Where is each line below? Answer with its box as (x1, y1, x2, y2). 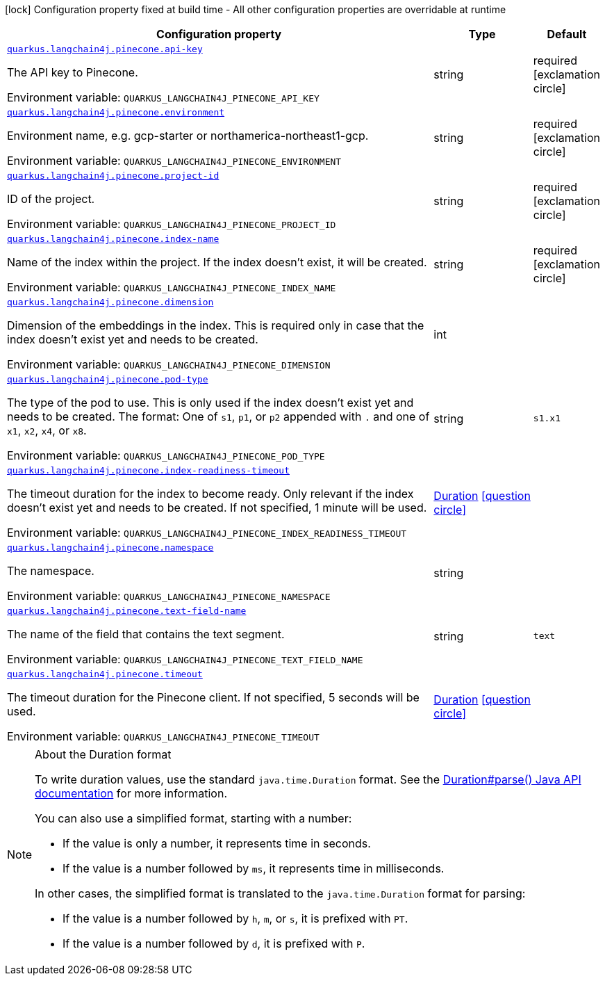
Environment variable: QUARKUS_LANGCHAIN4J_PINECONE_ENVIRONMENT (7, 154, 342, 168)
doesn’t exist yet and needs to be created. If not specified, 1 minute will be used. (7, 501, 427, 514)
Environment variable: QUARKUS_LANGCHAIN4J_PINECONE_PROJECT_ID (7, 217, 336, 231)
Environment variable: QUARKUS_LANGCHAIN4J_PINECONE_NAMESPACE (7, 589, 331, 603)
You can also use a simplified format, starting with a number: (35, 811, 352, 825)
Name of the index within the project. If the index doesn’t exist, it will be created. (7, 255, 427, 269)
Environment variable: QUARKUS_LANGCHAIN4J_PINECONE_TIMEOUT (7, 729, 320, 743)
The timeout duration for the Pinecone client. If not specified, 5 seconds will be (7, 690, 420, 704)
